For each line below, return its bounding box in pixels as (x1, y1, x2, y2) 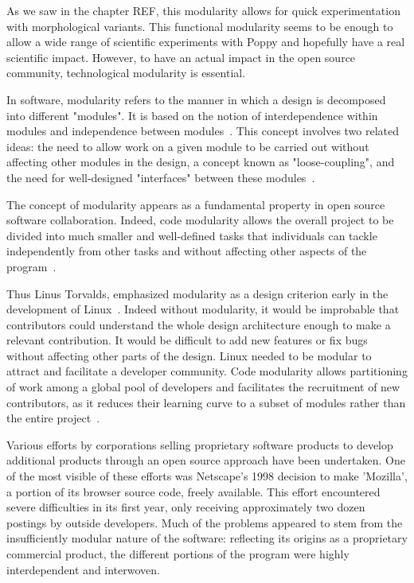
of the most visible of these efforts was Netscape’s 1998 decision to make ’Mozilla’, (6, 468, 408, 484)
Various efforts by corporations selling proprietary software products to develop (6, 436, 393, 453)
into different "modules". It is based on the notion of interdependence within (6, 107, 378, 123)
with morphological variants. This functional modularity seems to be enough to (6, 17, 393, 34)
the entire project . (6, 410, 100, 426)
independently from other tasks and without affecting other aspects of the (6, 243, 367, 259)
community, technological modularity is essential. (6, 64, 246, 81)
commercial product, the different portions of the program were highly (6, 546, 350, 562)
